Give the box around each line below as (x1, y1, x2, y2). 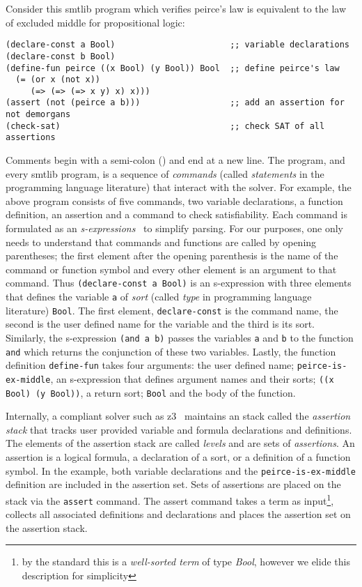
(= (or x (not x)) (15, 75, 101, 85)
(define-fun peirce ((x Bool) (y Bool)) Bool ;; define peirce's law (6, 63, 340, 73)
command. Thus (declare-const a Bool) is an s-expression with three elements (6, 275, 352, 290)
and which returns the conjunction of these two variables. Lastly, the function (6, 344, 336, 358)
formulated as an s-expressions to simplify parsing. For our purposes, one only (6, 221, 344, 236)
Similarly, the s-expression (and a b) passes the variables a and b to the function (6, 330, 354, 344)
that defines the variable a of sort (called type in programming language (6, 289, 312, 304)
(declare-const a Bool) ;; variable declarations (6, 40, 349, 50)
